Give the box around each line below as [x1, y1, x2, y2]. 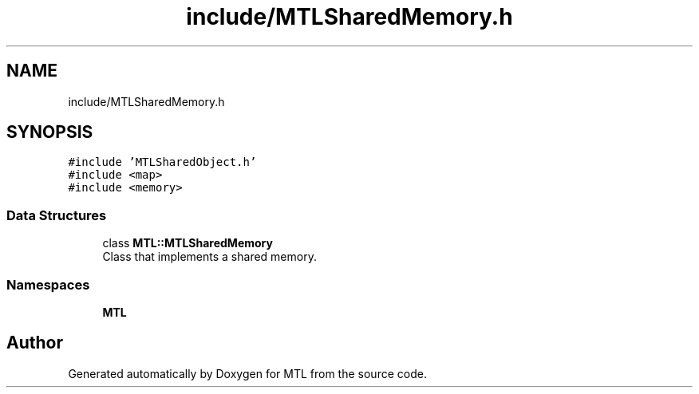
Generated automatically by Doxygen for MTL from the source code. [68, 366, 427, 380]
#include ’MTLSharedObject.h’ [68, 156, 257, 169]
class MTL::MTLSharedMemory [102, 236, 273, 250]
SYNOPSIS [6, 122, 93, 143]
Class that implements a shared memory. [102, 250, 317, 264]
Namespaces [6, 276, 90, 293]
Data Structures [6, 207, 107, 223]
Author [6, 333, 63, 353]
